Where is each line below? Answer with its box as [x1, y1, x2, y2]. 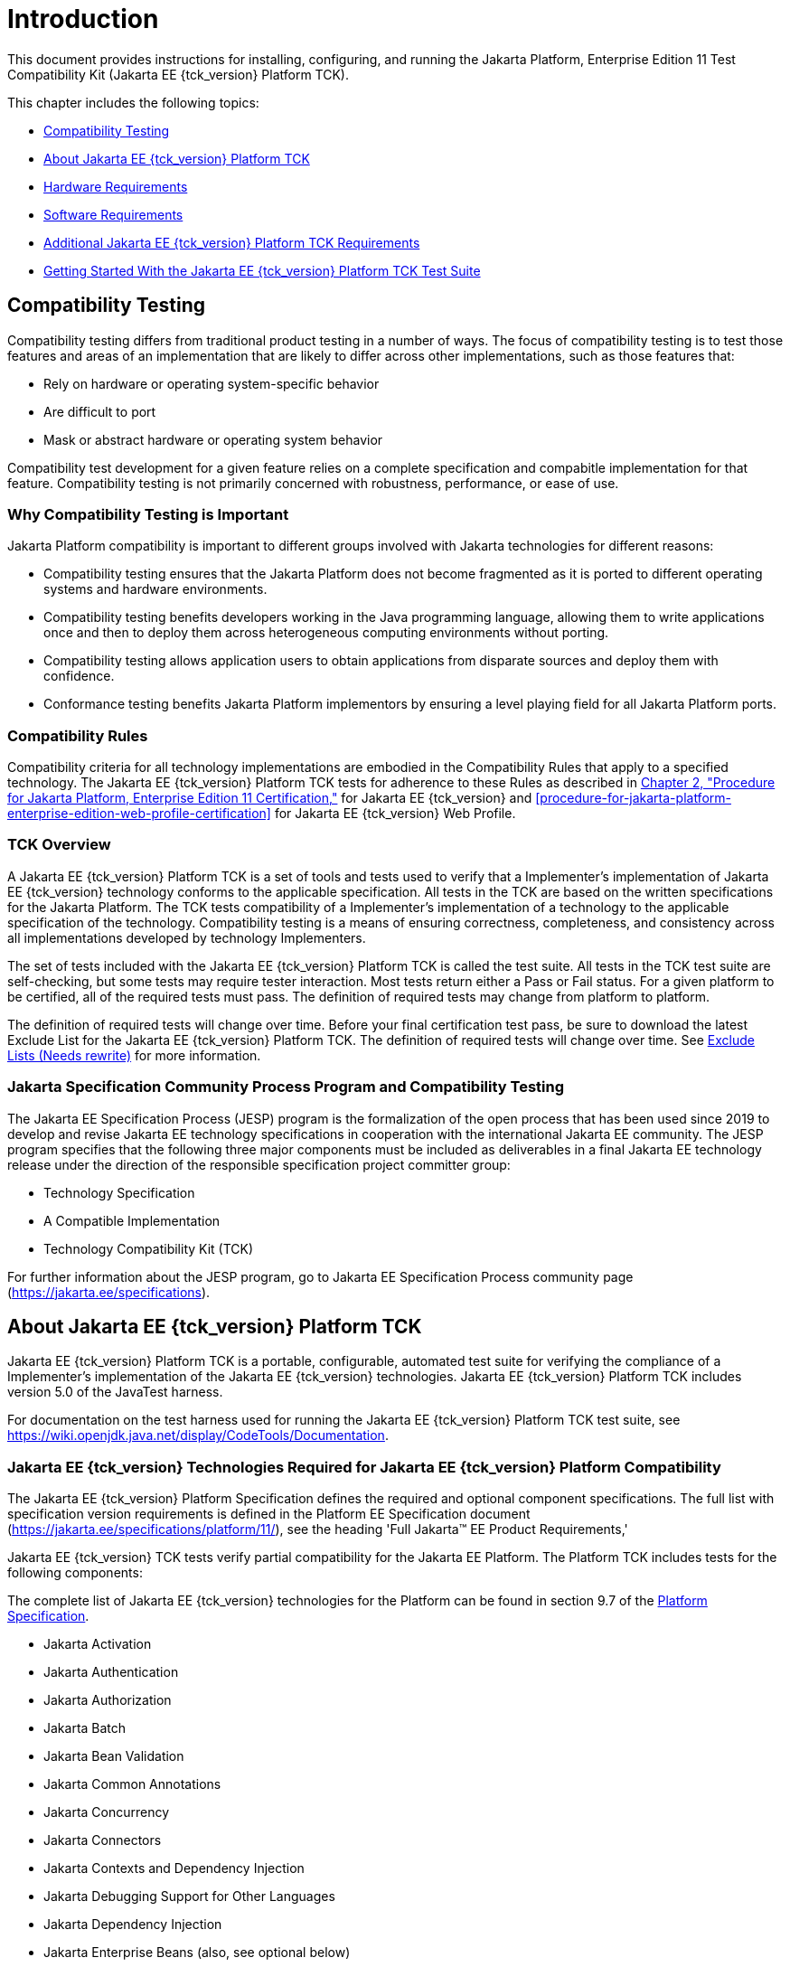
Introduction [7, 4, 159, 34]
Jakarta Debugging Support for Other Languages [43, 1888, 335, 1905]
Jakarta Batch [43, 1720, 127, 1736]
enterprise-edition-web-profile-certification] [7, 805, 271, 822]
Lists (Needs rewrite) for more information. [7, 1047, 261, 1063]
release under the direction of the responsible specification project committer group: [7, 1156, 511, 1172]
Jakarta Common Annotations [43, 1776, 221, 1793]
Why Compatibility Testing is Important [7, 504, 289, 523]
